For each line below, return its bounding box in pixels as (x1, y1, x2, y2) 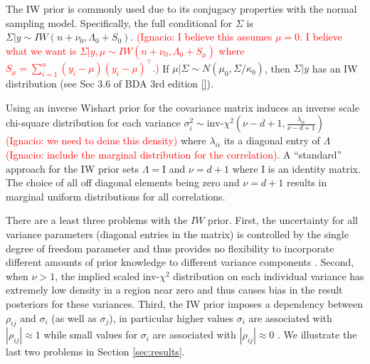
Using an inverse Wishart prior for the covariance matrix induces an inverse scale (6, 100, 359, 114)
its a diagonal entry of (223, 133, 320, 148)
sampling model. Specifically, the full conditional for (6, 15, 233, 30)
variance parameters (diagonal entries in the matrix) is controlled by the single (6, 227, 349, 242)
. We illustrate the (277, 327, 357, 342)
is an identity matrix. (268, 161, 361, 176)
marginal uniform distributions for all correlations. (6, 188, 226, 203)
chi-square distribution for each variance (6, 115, 181, 130)
